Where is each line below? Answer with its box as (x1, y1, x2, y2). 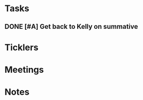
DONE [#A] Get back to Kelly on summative (4, 22, 138, 31)
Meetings (4, 64, 44, 75)
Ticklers (4, 42, 39, 53)
